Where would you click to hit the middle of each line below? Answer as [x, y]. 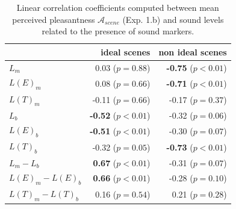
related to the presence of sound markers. [118, 31]
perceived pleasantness [54, 19]
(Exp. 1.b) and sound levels [173, 19]
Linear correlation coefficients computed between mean [118, 7]
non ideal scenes [193, 51]
